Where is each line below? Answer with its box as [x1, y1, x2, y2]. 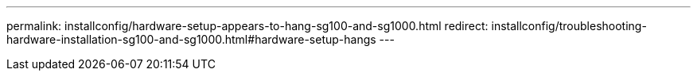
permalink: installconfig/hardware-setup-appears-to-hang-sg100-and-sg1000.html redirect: [6, 19, 489, 33]
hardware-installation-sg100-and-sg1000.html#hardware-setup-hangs [6, 33, 376, 46]
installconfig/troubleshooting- [491, 19, 647, 33]
